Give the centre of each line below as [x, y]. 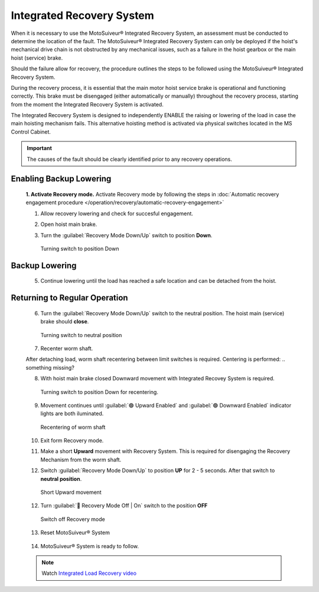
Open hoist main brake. [69, 224]
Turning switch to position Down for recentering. [100, 392]
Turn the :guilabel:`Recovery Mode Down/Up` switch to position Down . [126, 235]
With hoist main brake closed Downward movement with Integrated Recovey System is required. [157, 379]
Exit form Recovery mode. [72, 441]
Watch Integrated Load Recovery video [89, 573]
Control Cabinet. [31, 132]
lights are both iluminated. [72, 413]
